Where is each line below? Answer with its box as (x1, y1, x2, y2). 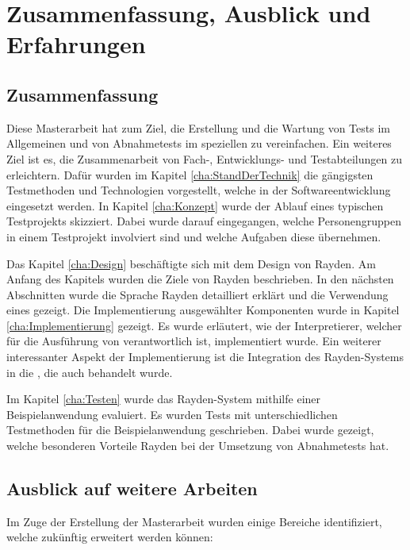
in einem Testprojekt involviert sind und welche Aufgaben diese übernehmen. (6, 228, 381, 244)
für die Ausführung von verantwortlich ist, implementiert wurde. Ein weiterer (6, 333, 381, 349)
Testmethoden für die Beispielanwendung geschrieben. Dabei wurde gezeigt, (6, 421, 374, 438)
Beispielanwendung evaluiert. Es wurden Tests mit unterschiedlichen (6, 406, 338, 422)
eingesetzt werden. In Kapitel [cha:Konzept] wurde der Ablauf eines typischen (6, 197, 384, 213)
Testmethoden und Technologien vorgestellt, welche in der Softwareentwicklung (6, 182, 391, 198)
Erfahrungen (6, 28, 146, 60)
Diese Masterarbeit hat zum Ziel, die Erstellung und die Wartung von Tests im (6, 119, 390, 136)
